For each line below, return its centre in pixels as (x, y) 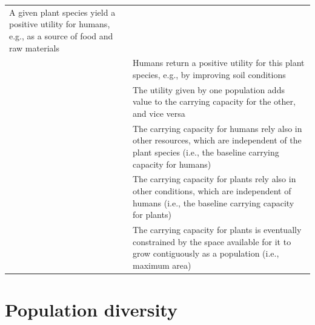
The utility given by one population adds (208, 89)
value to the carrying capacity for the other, (214, 101)
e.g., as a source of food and (61, 35)
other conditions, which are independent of (212, 191)
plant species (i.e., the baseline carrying (206, 152)
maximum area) (162, 265)
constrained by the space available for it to (212, 241)
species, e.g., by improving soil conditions (209, 74)
